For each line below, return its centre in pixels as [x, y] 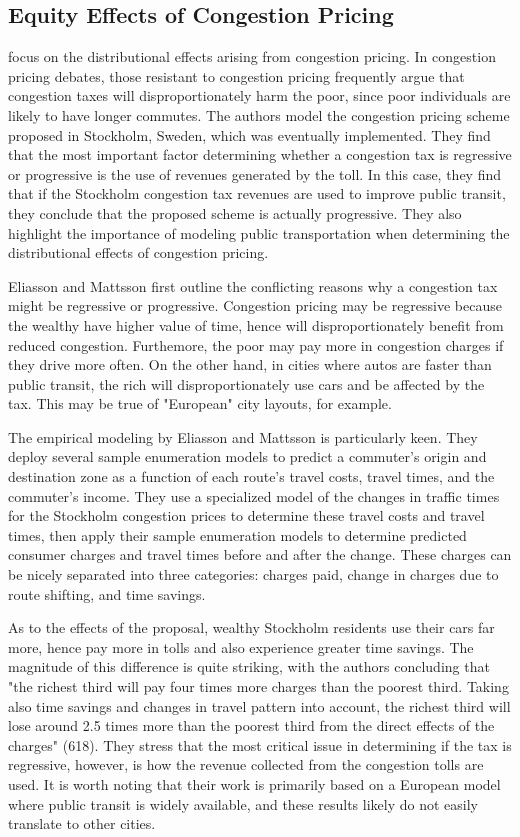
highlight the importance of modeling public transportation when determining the [259, 232]
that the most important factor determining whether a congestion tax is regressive [260, 154]
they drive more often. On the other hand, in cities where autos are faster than [250, 364]
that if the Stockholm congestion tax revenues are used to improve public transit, [257, 193]
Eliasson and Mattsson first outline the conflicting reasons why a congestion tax [253, 285]
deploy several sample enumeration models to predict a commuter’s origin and [247, 456]
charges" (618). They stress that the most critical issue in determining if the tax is [260, 744]
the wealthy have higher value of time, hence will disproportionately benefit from [256, 324]
